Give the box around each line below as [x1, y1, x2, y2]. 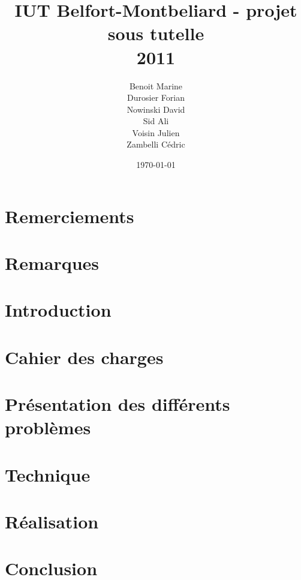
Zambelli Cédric [127, 138, 185, 151]
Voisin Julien [132, 126, 180, 139]
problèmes [5, 415, 91, 440]
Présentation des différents [5, 392, 230, 416]
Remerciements [5, 203, 134, 228]
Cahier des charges [5, 344, 164, 369]
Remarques [5, 251, 100, 275]
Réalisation [5, 509, 99, 534]
